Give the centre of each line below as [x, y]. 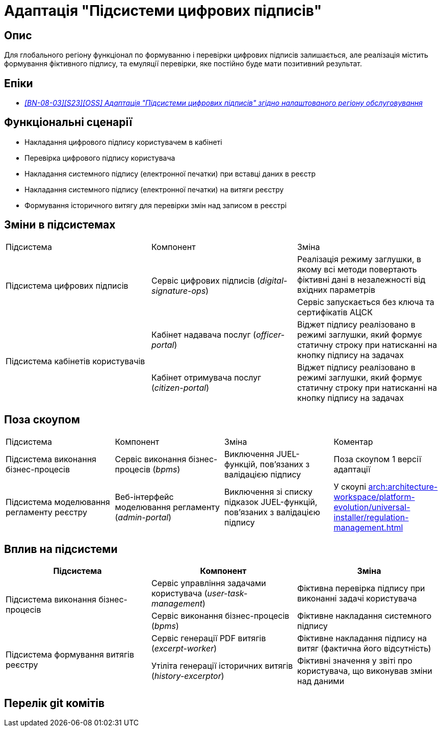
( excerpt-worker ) [184, 649]
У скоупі [350, 486]
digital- [274, 280]
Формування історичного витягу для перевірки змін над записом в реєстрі [156, 205]
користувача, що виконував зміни [365, 671]
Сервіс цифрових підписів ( [205, 280]
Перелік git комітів [55, 703]
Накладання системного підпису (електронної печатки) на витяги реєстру [154, 189]
